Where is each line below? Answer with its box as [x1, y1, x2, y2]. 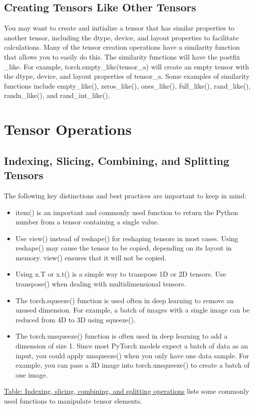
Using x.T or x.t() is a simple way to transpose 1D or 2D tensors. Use [15, 269, 226, 279]
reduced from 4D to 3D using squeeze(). [15, 314, 136, 324]
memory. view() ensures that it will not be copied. [15, 252, 167, 262]
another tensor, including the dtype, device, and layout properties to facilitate [4, 32, 239, 42]
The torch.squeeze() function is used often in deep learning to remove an [15, 295, 234, 305]
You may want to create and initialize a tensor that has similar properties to [4, 23, 235, 33]
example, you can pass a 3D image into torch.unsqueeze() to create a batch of [15, 360, 250, 370]
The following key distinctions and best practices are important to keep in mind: [4, 190, 247, 200]
